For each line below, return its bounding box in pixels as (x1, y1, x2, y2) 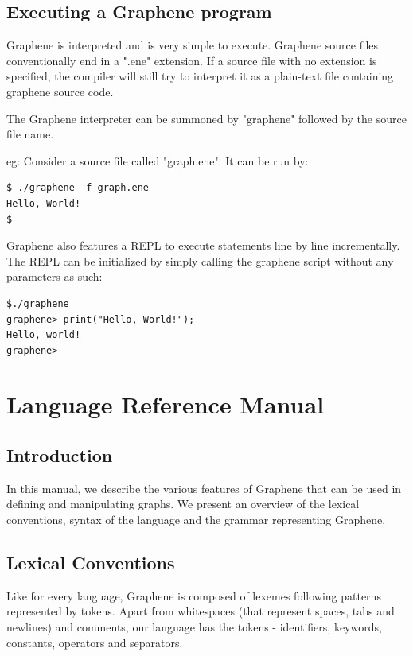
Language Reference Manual (6, 388, 325, 421)
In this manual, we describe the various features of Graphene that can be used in (6, 479, 402, 496)
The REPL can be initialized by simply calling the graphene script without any (6, 252, 394, 269)
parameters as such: (6, 268, 103, 285)
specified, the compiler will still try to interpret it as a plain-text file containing (6, 68, 394, 84)
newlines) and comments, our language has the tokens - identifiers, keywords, (6, 619, 382, 635)
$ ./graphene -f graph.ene (6, 182, 149, 194)
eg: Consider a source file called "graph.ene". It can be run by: (6, 152, 309, 169)
